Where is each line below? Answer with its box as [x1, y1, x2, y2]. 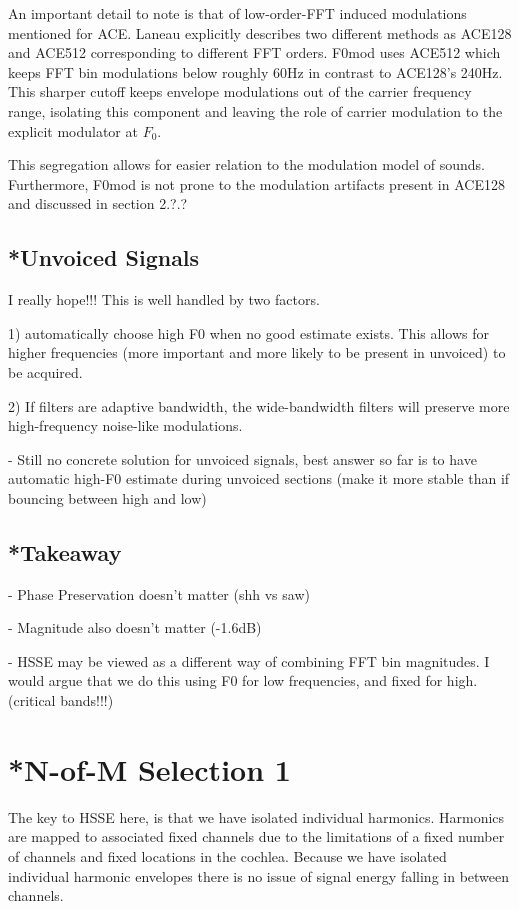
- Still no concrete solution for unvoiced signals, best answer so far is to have [8, 448, 477, 469]
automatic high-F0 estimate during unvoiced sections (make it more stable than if [8, 468, 510, 489]
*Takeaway [8, 536, 122, 567]
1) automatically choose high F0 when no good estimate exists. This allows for [8, 322, 489, 343]
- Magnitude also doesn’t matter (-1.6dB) [8, 617, 262, 638]
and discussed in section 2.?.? [8, 193, 188, 214]
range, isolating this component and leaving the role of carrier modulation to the [8, 100, 503, 121]
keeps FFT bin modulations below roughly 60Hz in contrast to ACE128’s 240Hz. [8, 61, 503, 82]
